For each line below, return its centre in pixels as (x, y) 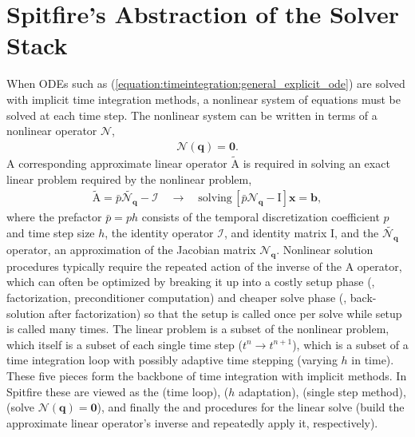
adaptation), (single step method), (322, 391)
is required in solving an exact (316, 163)
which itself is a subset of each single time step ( (125, 344)
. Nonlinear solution (325, 249)
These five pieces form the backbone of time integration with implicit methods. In (207, 375)
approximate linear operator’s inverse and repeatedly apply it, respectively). (192, 422)
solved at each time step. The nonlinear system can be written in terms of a (192, 115)
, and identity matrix (275, 233)
